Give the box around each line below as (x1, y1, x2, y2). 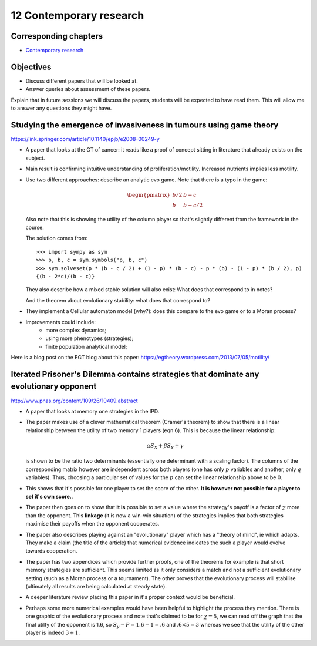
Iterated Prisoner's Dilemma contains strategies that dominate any (11, 369, 259, 379)
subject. (25, 154, 45, 161)
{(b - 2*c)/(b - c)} (36, 273, 95, 280)
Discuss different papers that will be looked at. (25, 77, 138, 85)
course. (25, 224, 44, 231)
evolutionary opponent (11, 382, 97, 392)
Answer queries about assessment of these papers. (25, 86, 151, 93)
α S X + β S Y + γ (146, 442, 184, 450)
